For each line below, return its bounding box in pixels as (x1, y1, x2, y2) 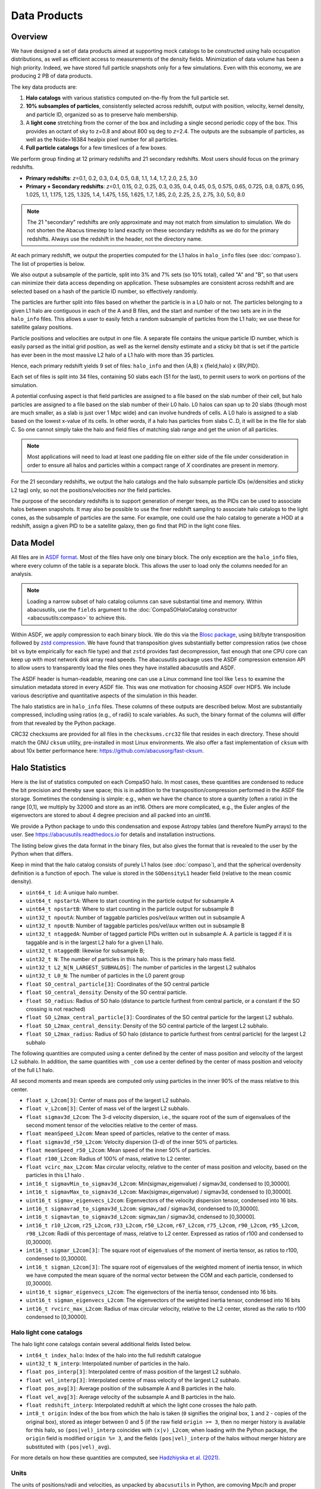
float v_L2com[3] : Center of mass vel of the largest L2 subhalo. (26, 1105, 190, 1112)
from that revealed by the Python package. (11, 719, 116, 727)
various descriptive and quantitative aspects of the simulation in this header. (11, 691, 198, 699)
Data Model (11, 538, 55, 548)
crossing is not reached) (26, 1005, 86, 1013)
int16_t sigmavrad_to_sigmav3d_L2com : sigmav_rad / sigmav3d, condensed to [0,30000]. (26, 1205, 260, 1212)
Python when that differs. (11, 850, 74, 857)
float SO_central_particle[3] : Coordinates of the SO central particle (26, 980, 210, 988)
